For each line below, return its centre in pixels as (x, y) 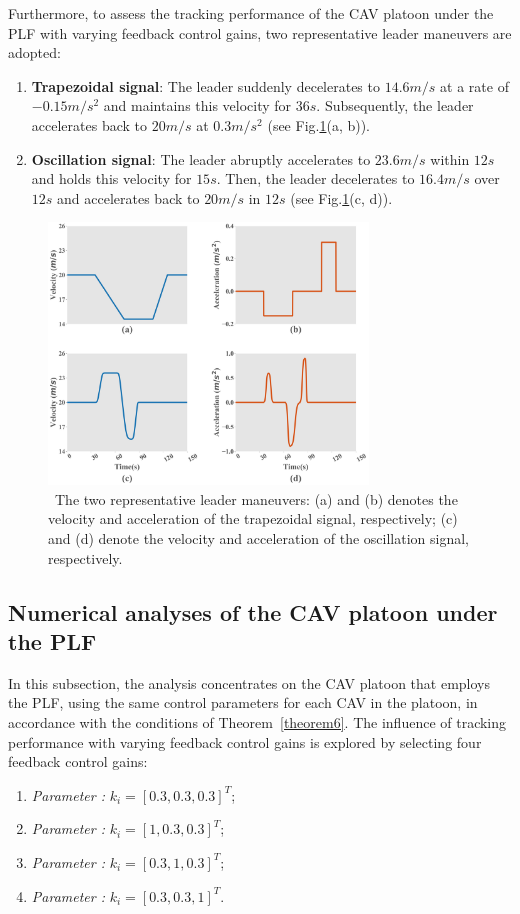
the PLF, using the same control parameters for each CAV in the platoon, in (243, 702)
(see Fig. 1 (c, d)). (341, 197)
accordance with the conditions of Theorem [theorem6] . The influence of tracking (257, 721)
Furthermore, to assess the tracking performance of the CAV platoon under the (251, 13)
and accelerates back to (128, 197)
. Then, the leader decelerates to (315, 178)
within (450, 158)
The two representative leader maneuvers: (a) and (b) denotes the (256, 498)
